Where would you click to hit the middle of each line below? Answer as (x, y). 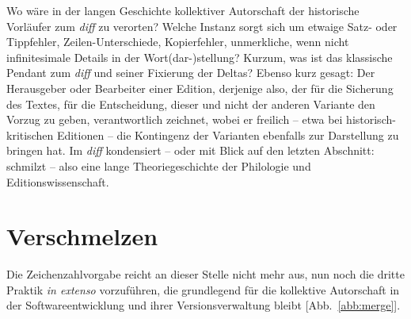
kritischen (30, 135)
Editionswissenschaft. (58, 181)
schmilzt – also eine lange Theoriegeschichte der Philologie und (159, 165)
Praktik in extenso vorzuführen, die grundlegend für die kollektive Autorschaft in (203, 289)
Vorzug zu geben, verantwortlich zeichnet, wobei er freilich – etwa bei (175, 119)
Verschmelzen (82, 236)
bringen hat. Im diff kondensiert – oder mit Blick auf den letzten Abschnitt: (190, 150)
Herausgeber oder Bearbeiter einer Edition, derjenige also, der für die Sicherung (200, 88)
